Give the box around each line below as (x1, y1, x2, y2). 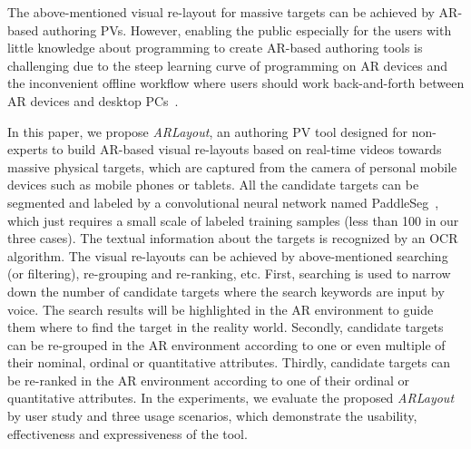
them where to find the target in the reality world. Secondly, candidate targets (7, 317, 444, 337)
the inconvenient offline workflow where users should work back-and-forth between (7, 73, 465, 93)
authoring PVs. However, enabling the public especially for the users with (42, 20, 452, 39)
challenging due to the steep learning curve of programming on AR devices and (7, 55, 448, 74)
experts (7, 140, 48, 159)
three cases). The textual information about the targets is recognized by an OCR (7, 229, 458, 248)
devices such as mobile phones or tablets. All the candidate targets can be (7, 175, 419, 194)
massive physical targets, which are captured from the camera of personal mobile (7, 157, 457, 176)
